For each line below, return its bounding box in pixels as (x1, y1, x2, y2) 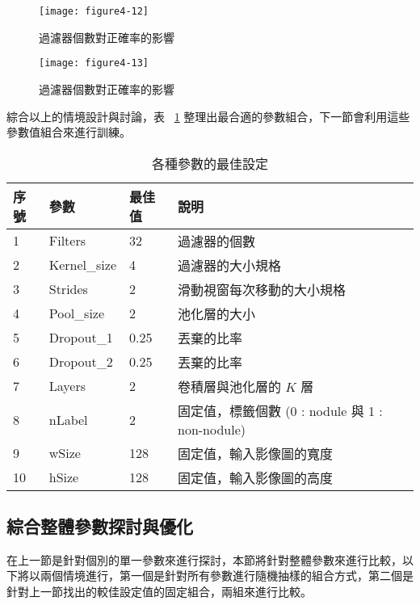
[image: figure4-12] (39, 6, 149, 17)
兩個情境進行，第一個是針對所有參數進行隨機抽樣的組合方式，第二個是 (40, 567, 414, 584)
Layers (48, 376, 86, 396)
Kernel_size (48, 255, 116, 275)
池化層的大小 (178, 304, 256, 323)
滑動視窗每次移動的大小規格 (178, 279, 346, 299)
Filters (48, 231, 86, 250)
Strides (48, 279, 88, 299)
